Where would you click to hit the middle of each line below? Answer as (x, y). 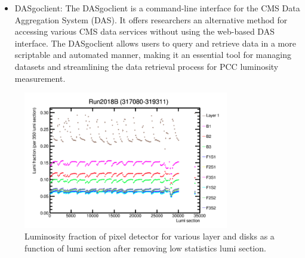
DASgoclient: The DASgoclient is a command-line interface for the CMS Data (157, 8)
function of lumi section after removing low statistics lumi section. (145, 248)
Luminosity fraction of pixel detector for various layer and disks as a (150, 236)
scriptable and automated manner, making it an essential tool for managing (153, 55)
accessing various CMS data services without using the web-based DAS (144, 31)
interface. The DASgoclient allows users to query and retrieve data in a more (155, 43)
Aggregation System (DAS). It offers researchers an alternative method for (151, 19)
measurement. (40, 78)
